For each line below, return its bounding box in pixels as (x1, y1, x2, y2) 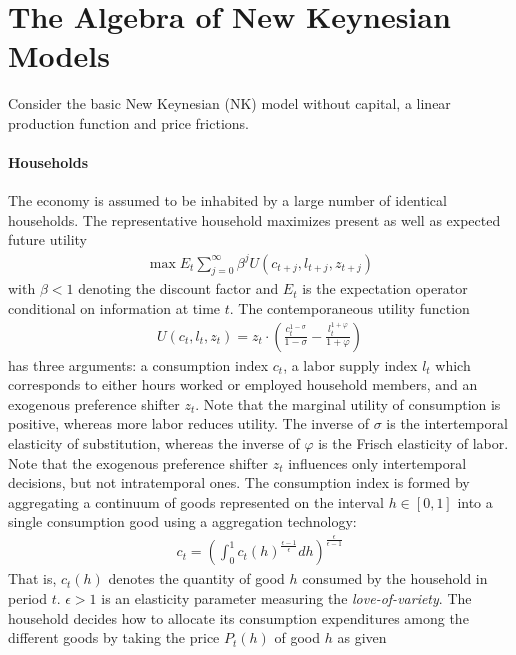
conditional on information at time (8, 298, 221, 318)
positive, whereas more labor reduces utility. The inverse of (8, 413, 369, 434)
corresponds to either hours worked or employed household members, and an (8, 374, 478, 395)
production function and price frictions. (8, 112, 249, 133)
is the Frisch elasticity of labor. (318, 433, 509, 453)
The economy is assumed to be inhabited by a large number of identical (8, 190, 447, 211)
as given (337, 627, 387, 648)
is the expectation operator (302, 278, 468, 299)
